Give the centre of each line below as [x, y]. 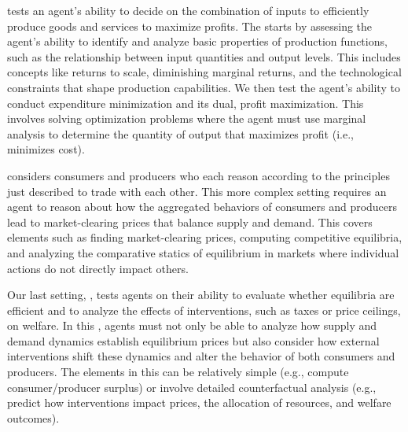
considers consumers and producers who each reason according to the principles [198, 175]
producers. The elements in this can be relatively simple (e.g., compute [178, 372]
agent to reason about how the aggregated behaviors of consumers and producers [202, 207]
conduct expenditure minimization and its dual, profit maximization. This [186, 103]
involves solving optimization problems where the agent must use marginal [187, 118]
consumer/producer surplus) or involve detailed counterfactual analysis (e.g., [192, 387]
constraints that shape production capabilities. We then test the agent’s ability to [204, 87]
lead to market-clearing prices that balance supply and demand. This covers [190, 222]
